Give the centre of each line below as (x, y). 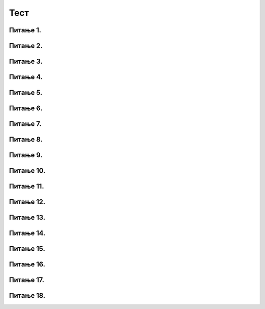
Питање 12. (27, 202)
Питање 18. (27, 296)
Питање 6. (26, 108)
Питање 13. (27, 218)
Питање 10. (27, 171)
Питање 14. (27, 233)
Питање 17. (26, 280)
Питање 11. (26, 186)
